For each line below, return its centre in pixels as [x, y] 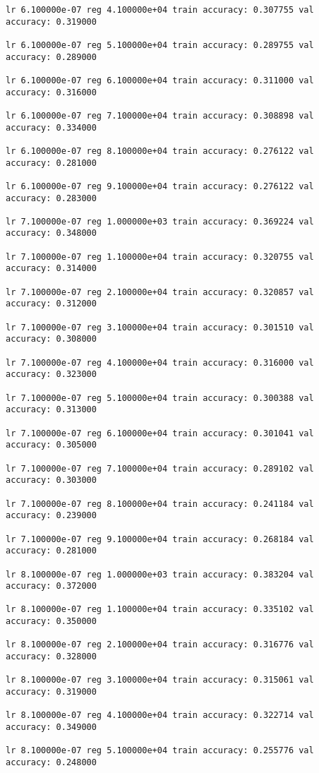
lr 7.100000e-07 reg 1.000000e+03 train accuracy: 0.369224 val [160, 221]
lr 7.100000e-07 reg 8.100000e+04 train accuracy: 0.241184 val [160, 504]
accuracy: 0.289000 [51, 57]
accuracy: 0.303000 [51, 480]
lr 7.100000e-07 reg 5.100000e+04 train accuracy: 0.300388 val [160, 398]
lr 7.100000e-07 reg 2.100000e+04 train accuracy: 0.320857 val [160, 292]
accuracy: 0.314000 [51, 269]
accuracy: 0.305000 [51, 445]
